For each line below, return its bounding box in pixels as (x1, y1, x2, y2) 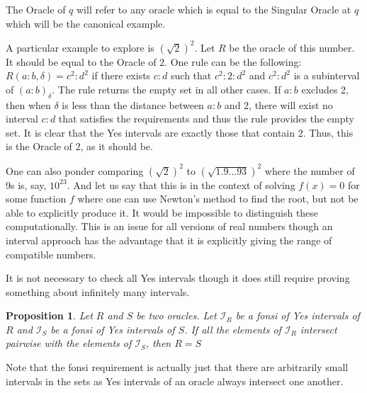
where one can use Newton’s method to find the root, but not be (77, 191, 358, 206)
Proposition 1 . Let (6, 308, 93, 323)
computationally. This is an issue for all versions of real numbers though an (6, 219, 333, 234)
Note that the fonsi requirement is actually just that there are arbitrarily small (6, 360, 349, 375)
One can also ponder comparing (6, 163, 144, 178)
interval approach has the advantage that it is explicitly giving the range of (6, 232, 332, 247)
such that (171, 68, 212, 83)
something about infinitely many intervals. (6, 284, 190, 299)
